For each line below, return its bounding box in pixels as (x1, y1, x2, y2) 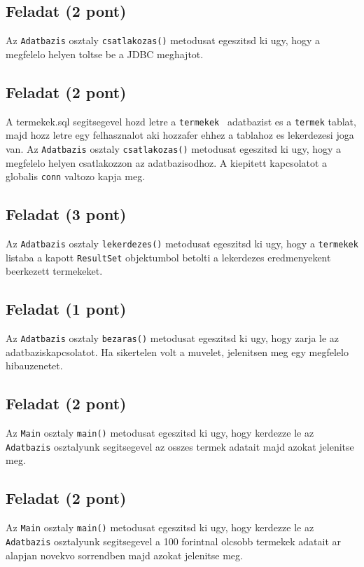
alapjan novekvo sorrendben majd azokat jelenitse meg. (6, 547, 243, 562)
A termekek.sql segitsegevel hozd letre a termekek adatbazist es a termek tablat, (6, 114, 356, 128)
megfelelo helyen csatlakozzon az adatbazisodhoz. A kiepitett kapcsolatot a (6, 155, 328, 170)
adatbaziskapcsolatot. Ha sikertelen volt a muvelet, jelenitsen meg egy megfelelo (6, 344, 349, 359)
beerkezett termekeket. (6, 264, 103, 278)
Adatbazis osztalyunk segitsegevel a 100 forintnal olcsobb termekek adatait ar (6, 533, 342, 548)
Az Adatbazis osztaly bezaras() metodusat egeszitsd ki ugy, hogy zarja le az (6, 331, 339, 346)
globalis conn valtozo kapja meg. (6, 169, 146, 184)
